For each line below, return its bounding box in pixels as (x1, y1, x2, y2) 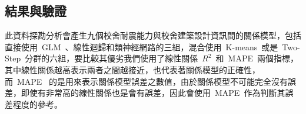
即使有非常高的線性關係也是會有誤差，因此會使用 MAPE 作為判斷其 (21, 87, 285, 99)
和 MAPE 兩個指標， (215, 52, 298, 64)
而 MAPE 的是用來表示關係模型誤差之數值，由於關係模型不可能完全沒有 (5, 75, 288, 87)
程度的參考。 (12, 98, 62, 110)
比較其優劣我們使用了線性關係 (82, 52, 198, 64)
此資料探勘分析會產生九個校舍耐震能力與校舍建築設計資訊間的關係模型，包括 (5, 29, 301, 42)
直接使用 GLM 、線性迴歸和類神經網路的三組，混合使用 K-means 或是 (5, 40, 278, 53)
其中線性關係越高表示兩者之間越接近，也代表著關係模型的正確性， (5, 63, 260, 75)
